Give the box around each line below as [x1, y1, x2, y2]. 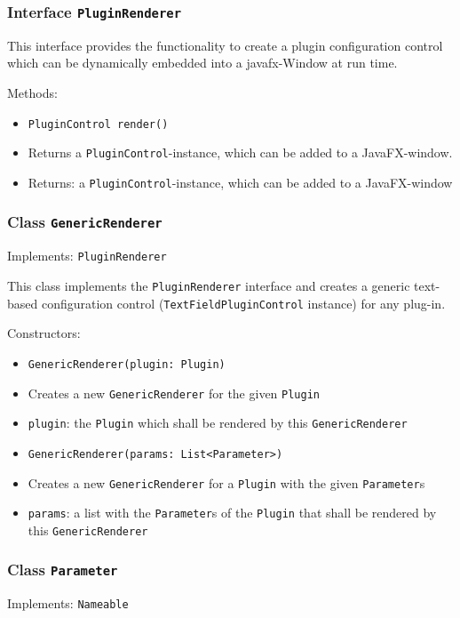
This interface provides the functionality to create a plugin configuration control [7, 36, 443, 54]
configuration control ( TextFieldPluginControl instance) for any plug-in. [41, 293, 446, 312]
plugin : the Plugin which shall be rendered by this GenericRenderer [28, 413, 408, 432]
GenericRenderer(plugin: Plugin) [28, 357, 226, 371]
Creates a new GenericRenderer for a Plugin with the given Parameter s [28, 473, 425, 492]
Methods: [7, 83, 58, 101]
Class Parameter [7, 558, 118, 581]
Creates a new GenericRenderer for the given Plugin [28, 383, 320, 402]
